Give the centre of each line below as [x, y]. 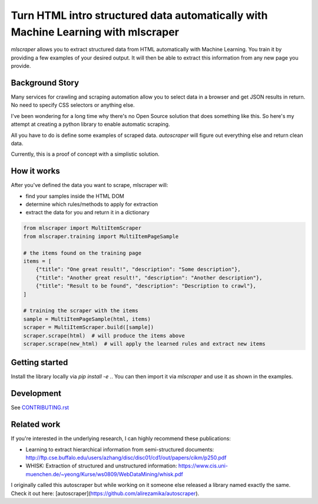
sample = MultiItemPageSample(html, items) [87, 319]
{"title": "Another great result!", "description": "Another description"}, [149, 278]
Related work [36, 425]
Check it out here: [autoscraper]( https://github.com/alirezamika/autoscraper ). [105, 493]
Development [36, 393]
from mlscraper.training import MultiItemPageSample [101, 236]
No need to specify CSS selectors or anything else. [73, 105]
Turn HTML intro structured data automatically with [139, 15]
